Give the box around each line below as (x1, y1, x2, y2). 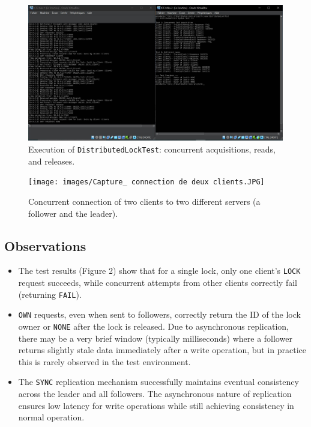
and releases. (28, 154, 75, 167)
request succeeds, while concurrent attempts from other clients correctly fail (18, 276, 297, 289)
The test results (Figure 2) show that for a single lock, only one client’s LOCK (18, 264, 301, 277)
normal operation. (18, 411, 85, 423)
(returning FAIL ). (18, 288, 82, 300)
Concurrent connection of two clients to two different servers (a (28, 195, 261, 207)
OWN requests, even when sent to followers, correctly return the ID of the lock (18, 308, 301, 321)
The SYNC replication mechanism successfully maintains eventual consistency (18, 375, 299, 388)
